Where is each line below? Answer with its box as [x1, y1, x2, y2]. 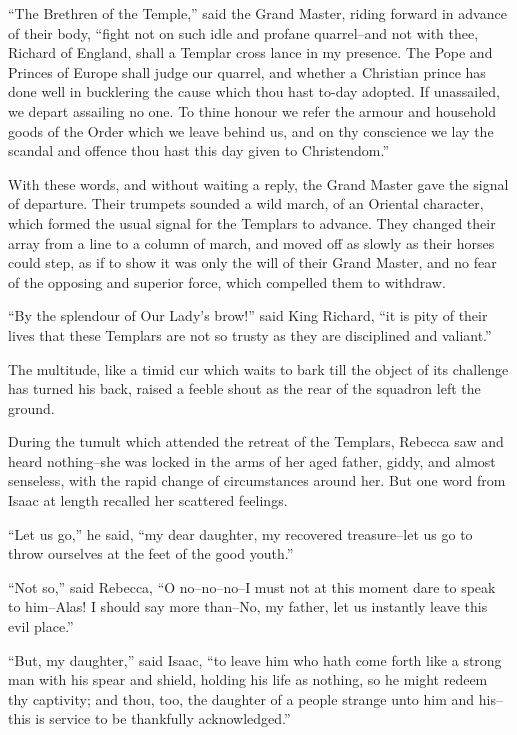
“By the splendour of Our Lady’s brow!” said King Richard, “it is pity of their [8, 305, 488, 326]
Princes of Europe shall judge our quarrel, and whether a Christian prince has [8, 61, 486, 82]
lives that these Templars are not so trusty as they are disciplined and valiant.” [8, 324, 492, 345]
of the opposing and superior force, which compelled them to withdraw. [8, 271, 446, 292]
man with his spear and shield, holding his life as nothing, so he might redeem [8, 669, 488, 690]
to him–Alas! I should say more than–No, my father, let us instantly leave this [8, 596, 488, 617]
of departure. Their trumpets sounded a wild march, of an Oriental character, [8, 193, 484, 214]
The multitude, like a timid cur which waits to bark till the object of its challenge [8, 358, 509, 379]
